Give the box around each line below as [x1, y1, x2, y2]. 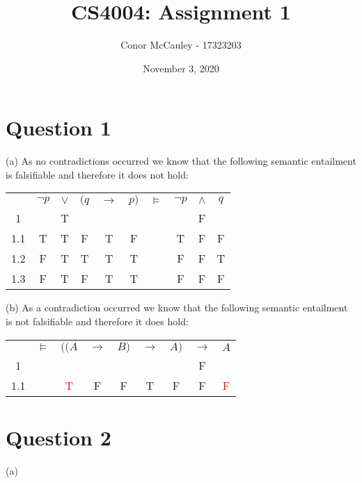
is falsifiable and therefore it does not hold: [6, 167, 189, 181]
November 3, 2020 [143, 60, 219, 75]
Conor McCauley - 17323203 [120, 38, 242, 52]
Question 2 [6, 423, 111, 451]
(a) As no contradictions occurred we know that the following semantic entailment [6, 154, 356, 168]
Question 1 [6, 113, 111, 142]
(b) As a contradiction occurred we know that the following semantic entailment [6, 300, 348, 315]
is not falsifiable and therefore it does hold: [6, 314, 189, 329]
